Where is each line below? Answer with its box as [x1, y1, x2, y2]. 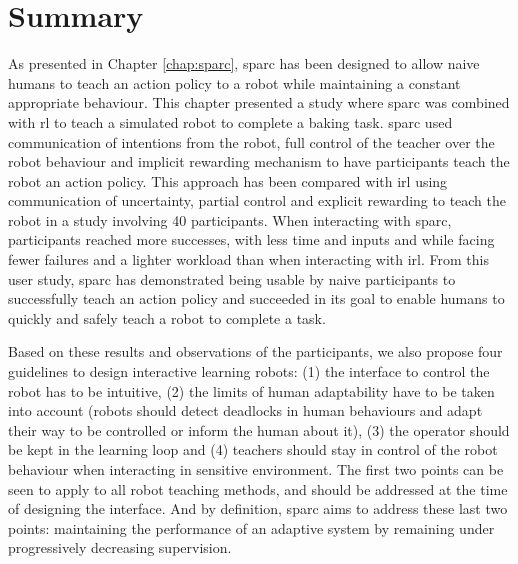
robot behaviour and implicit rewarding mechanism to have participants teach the [8, 151, 510, 172]
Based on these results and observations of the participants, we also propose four [8, 341, 503, 362]
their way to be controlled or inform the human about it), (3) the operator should [8, 419, 510, 440]
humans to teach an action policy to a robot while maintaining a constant [8, 72, 461, 93]
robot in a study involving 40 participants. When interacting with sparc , [8, 209, 452, 230]
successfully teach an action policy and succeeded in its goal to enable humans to [8, 288, 505, 309]
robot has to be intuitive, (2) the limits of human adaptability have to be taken [8, 380, 495, 401]
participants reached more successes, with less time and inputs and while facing [8, 229, 495, 250]
